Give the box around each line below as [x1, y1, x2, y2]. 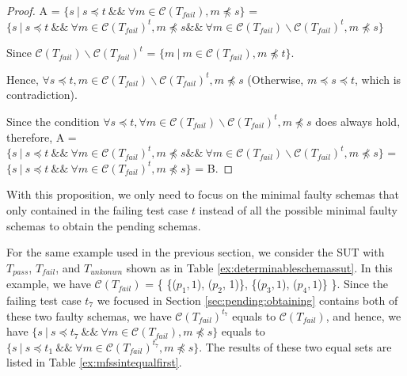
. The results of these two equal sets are [199, 338, 392, 355]
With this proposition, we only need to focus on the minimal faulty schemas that [6, 186, 399, 203]
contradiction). [6, 86, 78, 103]
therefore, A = [6, 128, 77, 145]
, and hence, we [325, 307, 401, 324]
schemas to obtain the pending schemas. [6, 217, 201, 234]
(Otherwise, [247, 70, 304, 87]
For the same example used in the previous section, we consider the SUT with [6, 244, 385, 260]
